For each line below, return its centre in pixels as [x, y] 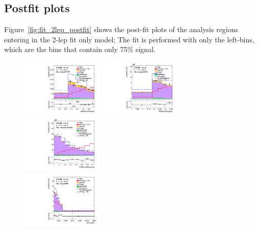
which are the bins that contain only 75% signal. [80, 49]
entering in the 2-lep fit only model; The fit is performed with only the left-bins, [129, 39]
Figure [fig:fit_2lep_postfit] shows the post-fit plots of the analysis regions [121, 29]
